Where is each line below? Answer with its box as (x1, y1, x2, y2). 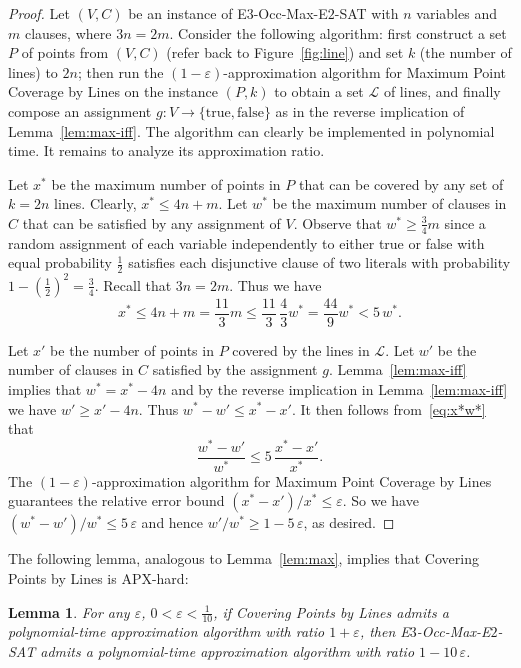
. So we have (342, 490, 419, 511)
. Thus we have (229, 274, 322, 295)
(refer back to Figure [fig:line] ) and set (166, 42, 404, 63)
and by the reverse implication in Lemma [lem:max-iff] (171, 378, 508, 399)
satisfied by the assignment (152, 359, 318, 380)
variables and (416, 3, 497, 23)
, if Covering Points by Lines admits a (213, 601, 449, 622)
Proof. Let (8, 3, 70, 23)
